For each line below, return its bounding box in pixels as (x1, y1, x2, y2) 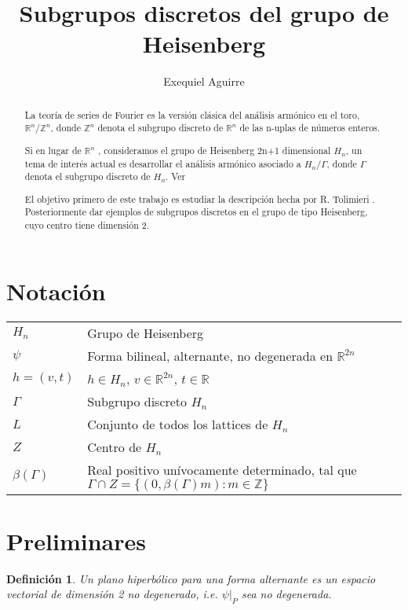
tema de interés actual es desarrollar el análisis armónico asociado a (24, 156, 301, 170)
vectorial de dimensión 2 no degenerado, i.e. (6, 586, 218, 602)
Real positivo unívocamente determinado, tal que (87, 460, 357, 479)
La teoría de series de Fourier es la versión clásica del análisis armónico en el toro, (24, 108, 360, 121)
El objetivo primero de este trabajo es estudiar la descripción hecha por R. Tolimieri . (24, 192, 375, 205)
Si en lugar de (24, 143, 82, 156)
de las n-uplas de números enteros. (239, 121, 381, 134)
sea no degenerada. (241, 586, 332, 602)
